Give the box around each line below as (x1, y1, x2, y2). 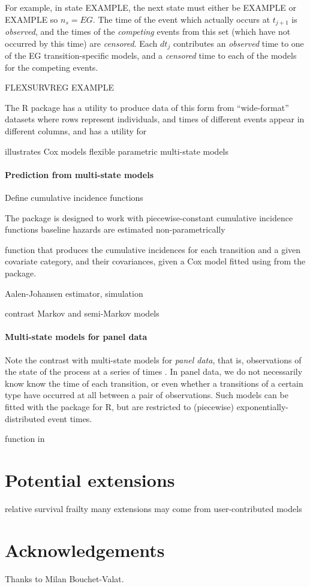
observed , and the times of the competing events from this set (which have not (5, 25, 291, 38)
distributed (5, 412, 46, 425)
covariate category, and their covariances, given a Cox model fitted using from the (5, 255, 306, 267)
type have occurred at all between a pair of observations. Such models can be (5, 389, 288, 401)
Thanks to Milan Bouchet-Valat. (5, 572, 124, 585)
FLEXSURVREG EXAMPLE (5, 81, 115, 94)
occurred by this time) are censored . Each (5, 37, 158, 49)
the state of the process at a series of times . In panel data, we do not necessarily (5, 365, 303, 378)
